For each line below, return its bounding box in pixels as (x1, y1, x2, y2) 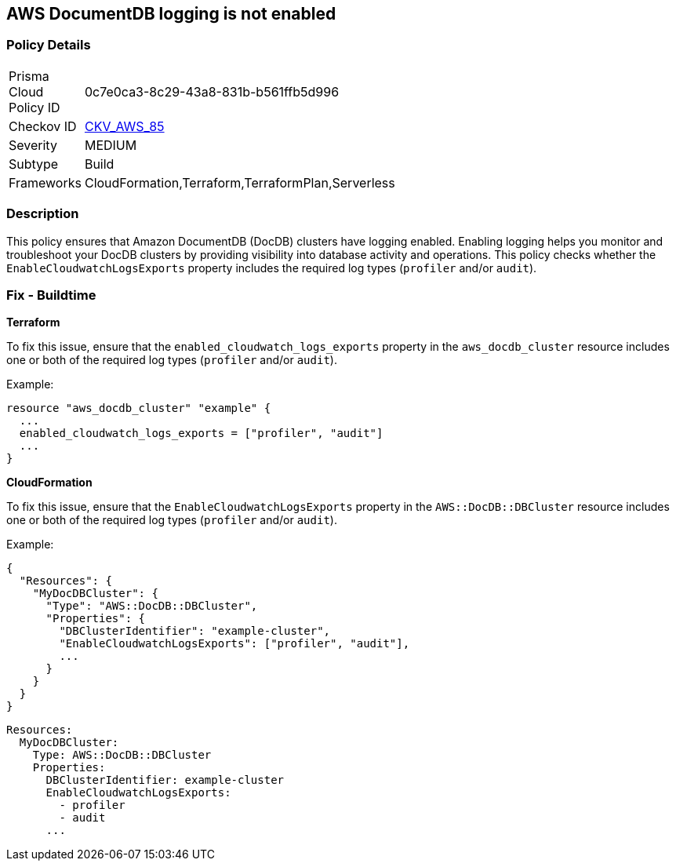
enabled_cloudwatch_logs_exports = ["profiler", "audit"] (19, 427, 383, 440)
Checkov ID (9, 118, 77, 134)
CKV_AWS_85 (84, 118, 165, 134)
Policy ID (9, 99, 60, 115)
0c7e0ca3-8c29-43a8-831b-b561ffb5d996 (84, 83, 340, 100)
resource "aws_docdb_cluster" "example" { (6, 402, 271, 415)
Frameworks (9, 174, 82, 191)
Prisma (9, 67, 49, 84)
